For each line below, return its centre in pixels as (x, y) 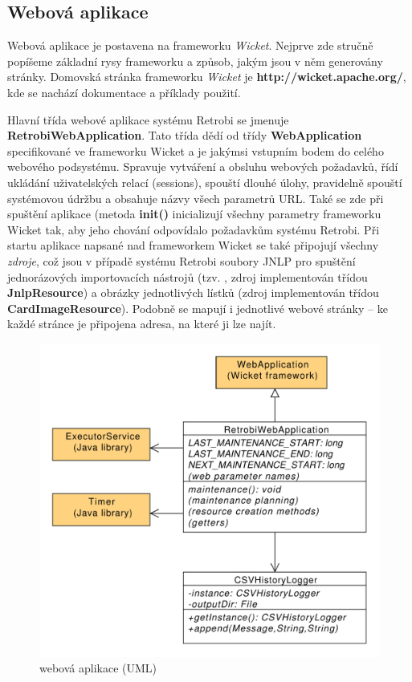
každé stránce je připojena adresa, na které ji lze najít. (142, 324)
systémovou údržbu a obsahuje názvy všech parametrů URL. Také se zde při (196, 198)
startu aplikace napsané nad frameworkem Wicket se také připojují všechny (193, 245)
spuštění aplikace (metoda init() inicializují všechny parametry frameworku (194, 214)
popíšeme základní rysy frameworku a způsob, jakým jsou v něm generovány (195, 61)
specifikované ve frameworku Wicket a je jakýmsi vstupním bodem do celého (196, 150)
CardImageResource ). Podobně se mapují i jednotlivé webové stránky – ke (198, 308)
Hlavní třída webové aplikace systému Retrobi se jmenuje (148, 119)
